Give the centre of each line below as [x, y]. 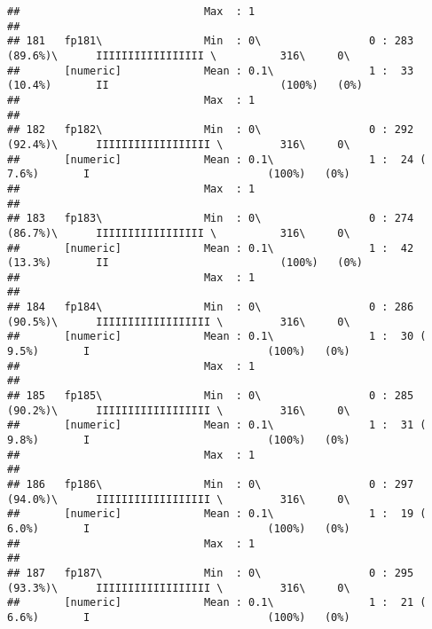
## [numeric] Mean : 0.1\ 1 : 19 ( [217, 514]
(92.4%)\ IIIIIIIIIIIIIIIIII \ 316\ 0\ [179, 144]
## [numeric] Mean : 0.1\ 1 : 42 [211, 248]
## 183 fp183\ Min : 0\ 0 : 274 [211, 219]
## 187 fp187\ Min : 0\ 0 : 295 [211, 573]
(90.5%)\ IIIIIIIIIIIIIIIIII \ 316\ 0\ [179, 322]
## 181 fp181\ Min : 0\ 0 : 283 [211, 41]
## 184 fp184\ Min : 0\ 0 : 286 [211, 307]
